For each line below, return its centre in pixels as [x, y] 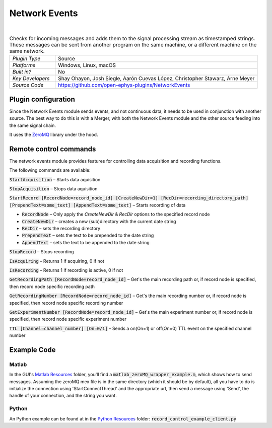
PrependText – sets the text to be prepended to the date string [88, 235]
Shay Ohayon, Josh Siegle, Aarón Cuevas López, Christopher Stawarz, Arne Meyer [156, 79]
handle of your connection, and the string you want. [63, 396]
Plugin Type [26, 59]
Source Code [28, 85]
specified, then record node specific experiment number [68, 319]
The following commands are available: [50, 170]
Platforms [24, 65]
